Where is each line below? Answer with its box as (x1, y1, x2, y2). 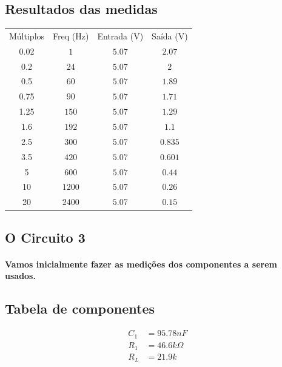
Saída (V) (152, 29, 188, 42)
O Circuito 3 (5, 227, 86, 246)
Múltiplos (9, 29, 45, 42)
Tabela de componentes (5, 299, 155, 318)
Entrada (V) (97, 29, 144, 42)
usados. (5, 269, 36, 282)
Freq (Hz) (53, 29, 89, 42)
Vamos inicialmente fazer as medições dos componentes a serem (5, 257, 277, 270)
